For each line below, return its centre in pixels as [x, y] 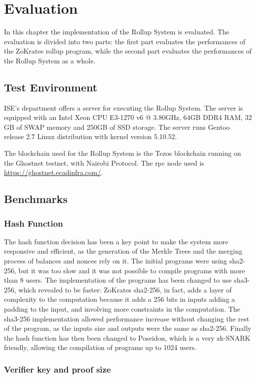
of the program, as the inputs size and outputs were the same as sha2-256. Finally [128, 328]
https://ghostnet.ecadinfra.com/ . [53, 172]
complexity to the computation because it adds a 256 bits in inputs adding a [120, 299]
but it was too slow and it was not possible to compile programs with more [132, 270]
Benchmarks [36, 199]
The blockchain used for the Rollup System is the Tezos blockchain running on [123, 153]
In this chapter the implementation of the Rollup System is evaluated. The [117, 32]
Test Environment [51, 87]
